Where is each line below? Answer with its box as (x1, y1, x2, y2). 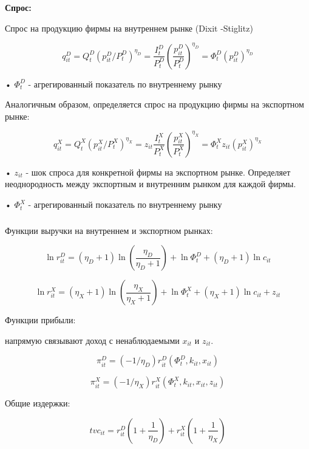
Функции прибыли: (5, 314, 76, 326)
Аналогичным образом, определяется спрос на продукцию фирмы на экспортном (5, 98, 304, 111)
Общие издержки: (5, 397, 70, 410)
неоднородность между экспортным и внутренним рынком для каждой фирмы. (5, 177, 296, 190)
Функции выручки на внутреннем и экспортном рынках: (5, 224, 213, 236)
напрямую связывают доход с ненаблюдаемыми (5, 334, 180, 346)
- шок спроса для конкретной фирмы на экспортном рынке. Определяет (25, 165, 291, 178)
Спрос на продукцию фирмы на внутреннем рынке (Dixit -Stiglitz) (5, 21, 253, 34)
